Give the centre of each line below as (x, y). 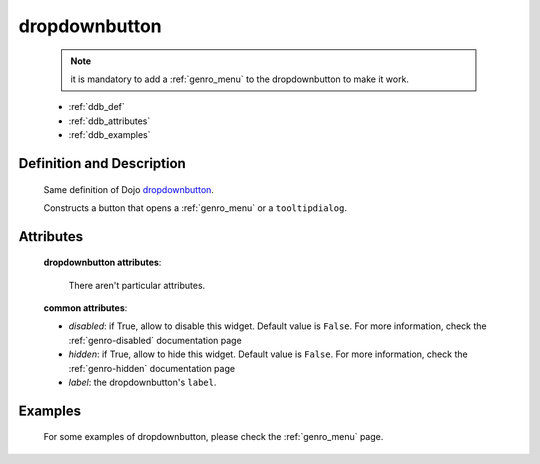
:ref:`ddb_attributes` (109, 121)
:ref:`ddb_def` (96, 107)
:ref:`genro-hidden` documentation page (151, 368)
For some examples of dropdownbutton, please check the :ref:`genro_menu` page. (213, 437)
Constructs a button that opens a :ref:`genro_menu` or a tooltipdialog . (195, 207)
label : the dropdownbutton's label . (142, 382)
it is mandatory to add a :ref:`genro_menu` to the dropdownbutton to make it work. (240, 79)
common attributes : (85, 308)
